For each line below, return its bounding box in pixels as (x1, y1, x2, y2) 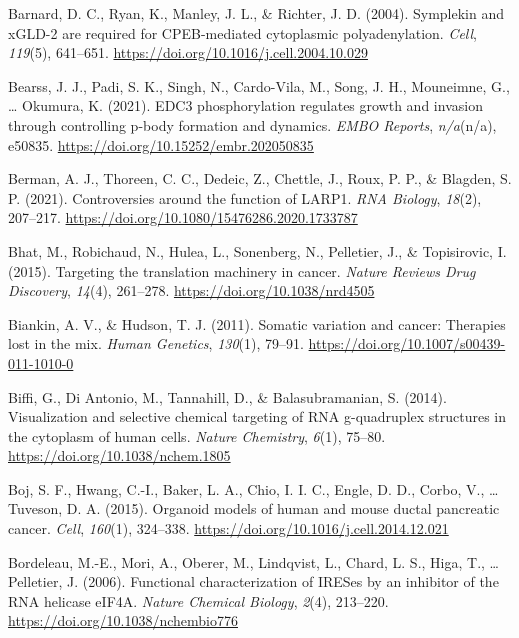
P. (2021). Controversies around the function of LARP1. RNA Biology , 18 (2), (8, 187, 482, 208)
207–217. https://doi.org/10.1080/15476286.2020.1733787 (8, 207, 358, 228)
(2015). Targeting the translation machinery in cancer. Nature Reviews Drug (8, 260, 476, 281)
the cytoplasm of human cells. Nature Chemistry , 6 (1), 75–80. (8, 425, 386, 446)
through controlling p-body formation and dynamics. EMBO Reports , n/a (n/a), (8, 114, 497, 135)
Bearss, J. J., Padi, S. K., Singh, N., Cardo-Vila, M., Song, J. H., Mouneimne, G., (8, 75, 510, 96)
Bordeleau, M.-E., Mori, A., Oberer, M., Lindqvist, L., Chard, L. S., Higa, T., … (8, 551, 499, 572)
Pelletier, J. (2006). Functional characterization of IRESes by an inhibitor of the (8, 571, 499, 592)
